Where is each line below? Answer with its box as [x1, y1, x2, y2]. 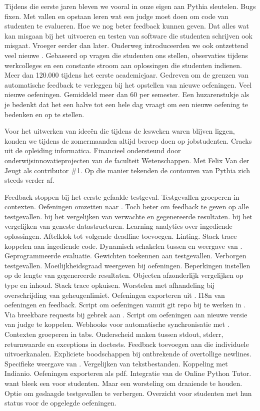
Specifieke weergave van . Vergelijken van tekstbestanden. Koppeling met [4, 358, 228, 368]
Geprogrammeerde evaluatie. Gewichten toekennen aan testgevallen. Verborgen [4, 250, 246, 261]
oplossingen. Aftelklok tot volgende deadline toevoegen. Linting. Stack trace [4, 231, 237, 241]
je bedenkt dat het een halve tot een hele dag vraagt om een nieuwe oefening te [4, 99, 248, 109]
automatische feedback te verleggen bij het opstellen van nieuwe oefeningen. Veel [4, 79, 252, 90]
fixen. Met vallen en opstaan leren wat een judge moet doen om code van [4, 11, 228, 21]
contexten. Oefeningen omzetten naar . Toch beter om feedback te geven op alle [4, 201, 249, 212]
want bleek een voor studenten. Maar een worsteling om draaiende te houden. [4, 377, 242, 388]
